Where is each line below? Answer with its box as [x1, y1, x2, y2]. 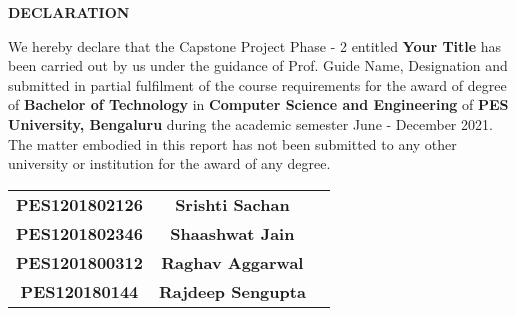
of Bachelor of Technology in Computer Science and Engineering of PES [8, 94, 509, 115]
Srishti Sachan [175, 192, 290, 216]
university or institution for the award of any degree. [8, 153, 331, 174]
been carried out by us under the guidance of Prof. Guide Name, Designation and [8, 55, 508, 76]
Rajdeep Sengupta [158, 279, 306, 303]
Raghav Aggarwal [161, 250, 304, 274]
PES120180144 [20, 279, 139, 303]
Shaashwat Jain [170, 221, 295, 245]
